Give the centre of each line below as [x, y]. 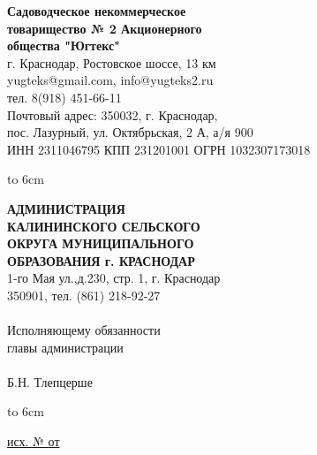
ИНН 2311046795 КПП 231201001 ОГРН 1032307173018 [159, 149]
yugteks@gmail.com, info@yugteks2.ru [110, 80]
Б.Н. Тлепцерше [50, 381]
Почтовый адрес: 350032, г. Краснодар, [113, 114]
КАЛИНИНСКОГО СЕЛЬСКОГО [104, 226]
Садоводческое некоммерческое [97, 11]
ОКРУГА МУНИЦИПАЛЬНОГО [101, 243]
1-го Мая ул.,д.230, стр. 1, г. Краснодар [114, 278]
